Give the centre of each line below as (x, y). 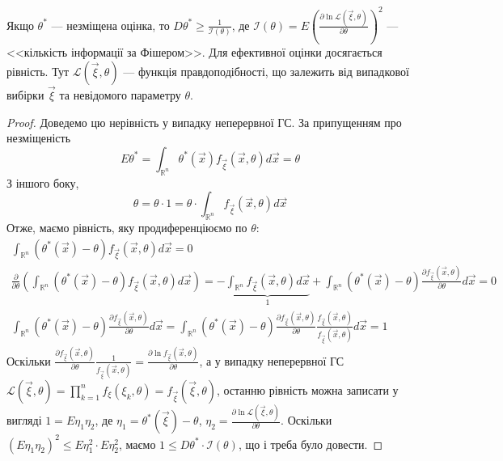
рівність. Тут (38, 71)
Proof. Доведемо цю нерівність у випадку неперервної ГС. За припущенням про (204, 122)
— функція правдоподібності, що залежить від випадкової (266, 71)
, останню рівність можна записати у (307, 389)
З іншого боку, (43, 182)
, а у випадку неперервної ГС (272, 360)
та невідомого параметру (120, 95)
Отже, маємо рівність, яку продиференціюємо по (127, 227)
